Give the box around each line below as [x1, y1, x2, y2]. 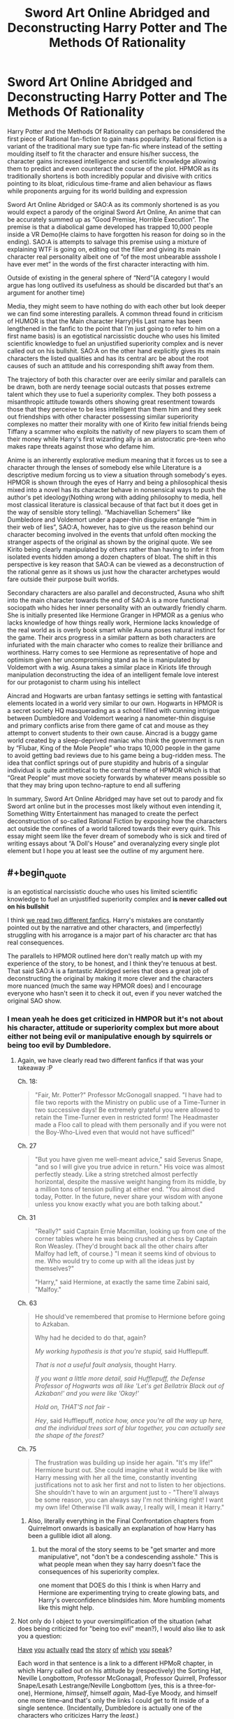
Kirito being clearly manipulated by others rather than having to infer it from [7, 545, 225, 553]
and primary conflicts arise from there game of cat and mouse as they [7, 721, 209, 730]
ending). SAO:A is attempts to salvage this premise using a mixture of [7, 237, 207, 246]
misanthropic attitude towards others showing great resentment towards [7, 398, 215, 406]
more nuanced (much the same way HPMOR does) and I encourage [7, 981, 203, 990]
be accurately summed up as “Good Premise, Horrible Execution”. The [7, 215, 210, 224]
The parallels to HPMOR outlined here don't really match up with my [7, 951, 203, 960]
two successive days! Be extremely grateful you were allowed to [34, 1106, 220, 1114]
